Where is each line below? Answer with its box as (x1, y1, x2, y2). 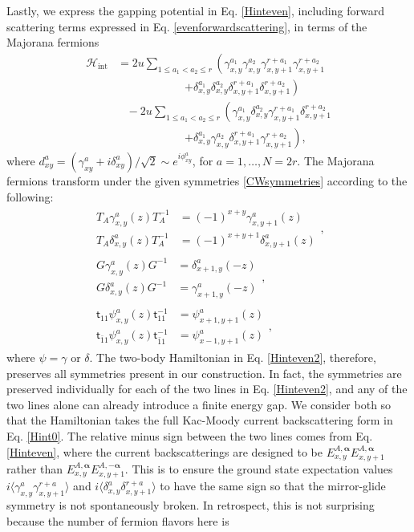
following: (6, 188, 54, 205)
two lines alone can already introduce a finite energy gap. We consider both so (6, 396, 392, 412)
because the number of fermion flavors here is (6, 512, 229, 529)
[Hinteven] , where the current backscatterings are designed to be (6, 443, 323, 460)
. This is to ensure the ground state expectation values (124, 460, 393, 477)
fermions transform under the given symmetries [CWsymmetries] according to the (6, 172, 408, 189)
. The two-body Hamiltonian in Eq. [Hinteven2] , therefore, (89, 348, 376, 365)
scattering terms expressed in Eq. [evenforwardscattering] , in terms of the (6, 18, 367, 35)
